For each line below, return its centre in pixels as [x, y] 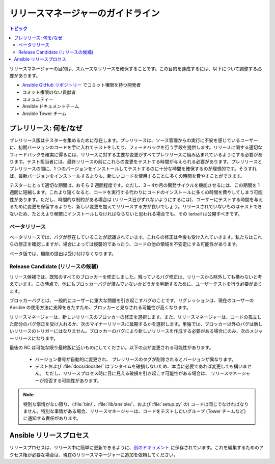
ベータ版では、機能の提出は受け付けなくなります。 [63, 253]
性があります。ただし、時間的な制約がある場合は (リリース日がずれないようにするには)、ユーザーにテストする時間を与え [136, 199]
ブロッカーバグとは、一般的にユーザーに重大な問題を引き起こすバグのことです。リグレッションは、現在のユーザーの [132, 300]
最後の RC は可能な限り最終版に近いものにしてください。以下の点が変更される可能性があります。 [112, 348]
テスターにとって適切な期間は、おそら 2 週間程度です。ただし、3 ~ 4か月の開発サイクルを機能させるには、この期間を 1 [134, 185]
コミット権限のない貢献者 [49, 92]
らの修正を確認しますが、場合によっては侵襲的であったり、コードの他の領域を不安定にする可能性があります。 [125, 244]
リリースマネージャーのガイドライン [85, 13]
